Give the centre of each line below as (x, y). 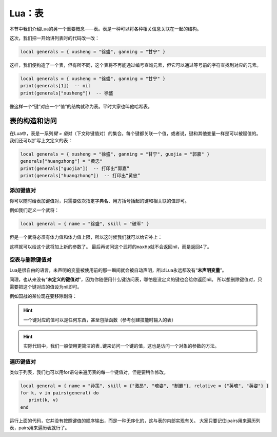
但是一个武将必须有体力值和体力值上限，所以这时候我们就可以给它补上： (86, 237)
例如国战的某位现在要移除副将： (43, 296)
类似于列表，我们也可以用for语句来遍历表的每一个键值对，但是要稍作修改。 (89, 372)
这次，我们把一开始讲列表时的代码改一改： (54, 38)
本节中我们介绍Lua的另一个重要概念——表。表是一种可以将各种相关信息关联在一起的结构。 (106, 29)
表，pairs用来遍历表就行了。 (39, 428)
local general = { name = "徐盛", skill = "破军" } (85, 224)
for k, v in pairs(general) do (60, 393)
